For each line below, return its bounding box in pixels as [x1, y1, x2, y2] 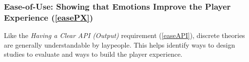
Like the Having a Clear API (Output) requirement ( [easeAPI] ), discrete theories [4, 30, 245, 40]
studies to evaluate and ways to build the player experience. [4, 49, 183, 59]
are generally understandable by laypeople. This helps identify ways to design [4, 39, 235, 50]
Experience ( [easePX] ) [4, 11, 94, 23]
